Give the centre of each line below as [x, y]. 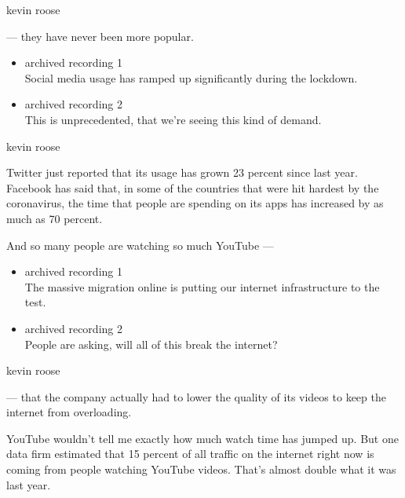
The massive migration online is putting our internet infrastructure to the [202, 286]
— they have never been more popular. [100, 36]
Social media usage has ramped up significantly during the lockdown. [191, 77]
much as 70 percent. [55, 218]
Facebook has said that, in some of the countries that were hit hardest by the [193, 187]
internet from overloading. [69, 412]
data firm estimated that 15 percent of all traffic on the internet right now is [190, 454]
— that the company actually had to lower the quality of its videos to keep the [196, 396]
